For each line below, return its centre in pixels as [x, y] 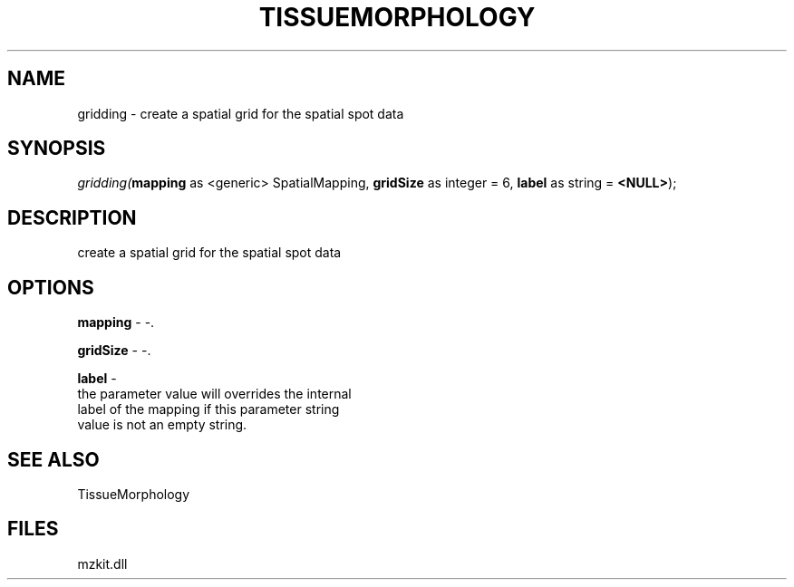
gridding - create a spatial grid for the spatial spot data [241, 113]
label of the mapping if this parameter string [208, 409]
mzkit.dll [102, 563]
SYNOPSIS [57, 149]
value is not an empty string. [162, 425]
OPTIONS [51, 287]
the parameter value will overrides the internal [214, 394]
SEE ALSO [53, 459]
